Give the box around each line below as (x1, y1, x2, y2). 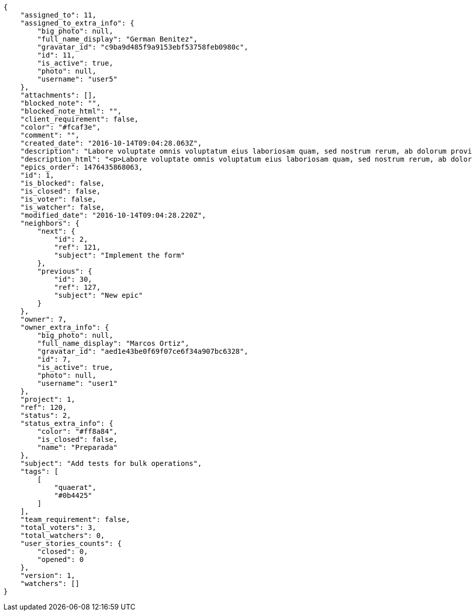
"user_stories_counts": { (20, 539, 122, 547)
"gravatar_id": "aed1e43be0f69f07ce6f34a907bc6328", (37, 347, 248, 355)
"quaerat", (54, 483, 97, 491)
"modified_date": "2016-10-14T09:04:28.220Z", (20, 211, 206, 219)
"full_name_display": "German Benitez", (37, 35, 198, 43)
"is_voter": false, (20, 195, 97, 203)
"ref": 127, (54, 283, 101, 291)
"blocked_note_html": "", (20, 107, 122, 115)
